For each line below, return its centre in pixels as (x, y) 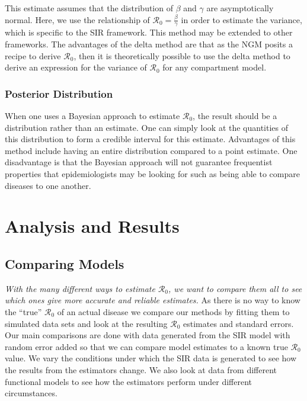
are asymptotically (240, 8)
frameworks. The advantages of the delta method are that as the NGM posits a (149, 44)
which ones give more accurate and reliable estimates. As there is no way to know (153, 300)
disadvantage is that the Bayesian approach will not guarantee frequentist (139, 162)
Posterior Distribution (59, 93)
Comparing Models (65, 263)
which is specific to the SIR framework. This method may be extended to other (149, 32)
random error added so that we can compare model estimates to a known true (146, 346)
